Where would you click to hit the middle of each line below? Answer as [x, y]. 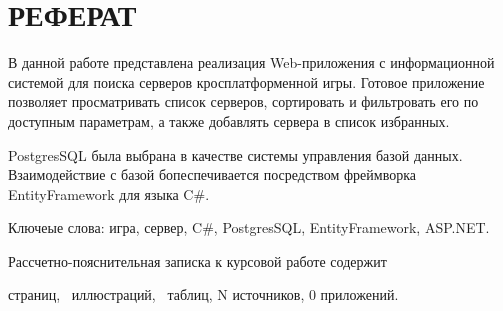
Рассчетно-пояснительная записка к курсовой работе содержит [197, 260]
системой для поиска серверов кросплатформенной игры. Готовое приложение [246, 81]
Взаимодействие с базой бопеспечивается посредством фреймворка [212, 174]
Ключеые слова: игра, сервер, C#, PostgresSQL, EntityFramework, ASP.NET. [249, 227]
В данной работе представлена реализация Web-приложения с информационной [251, 62]
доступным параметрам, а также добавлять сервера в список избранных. [229, 120]
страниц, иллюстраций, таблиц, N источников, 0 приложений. [203, 294]
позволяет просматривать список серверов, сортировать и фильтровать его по [243, 101]
